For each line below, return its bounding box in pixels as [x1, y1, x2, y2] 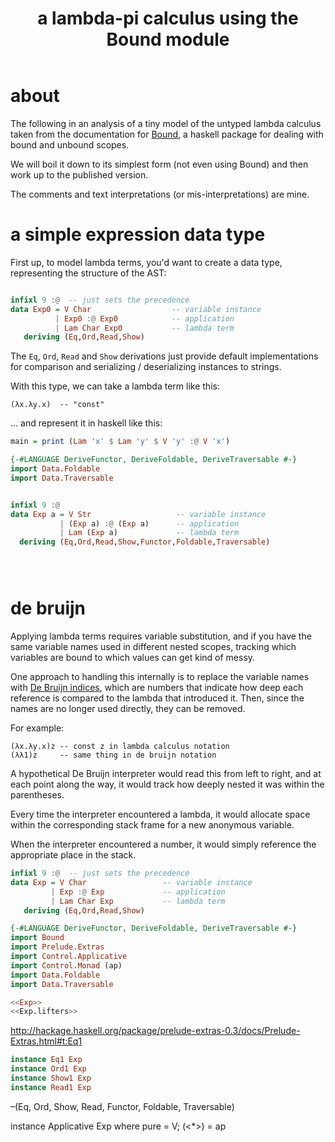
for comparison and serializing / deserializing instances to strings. [10, 361, 282, 373]
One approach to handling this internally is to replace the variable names [10, 671, 310, 683]
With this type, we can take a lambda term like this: [10, 380, 220, 392]
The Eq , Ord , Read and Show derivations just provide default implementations [10, 350, 319, 362]
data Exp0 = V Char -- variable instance [10, 304, 262, 314]
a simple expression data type [10, 223, 266, 246]
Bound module [106, 28, 230, 51]
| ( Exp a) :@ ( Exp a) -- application [59, 518, 240, 529]
